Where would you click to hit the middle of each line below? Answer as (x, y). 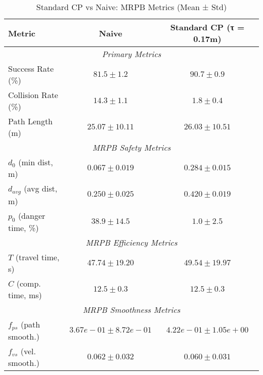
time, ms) (25, 295)
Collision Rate (33, 95)
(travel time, (37, 257)
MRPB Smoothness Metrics (131, 310)
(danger (32, 215)
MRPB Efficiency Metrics (131, 243)
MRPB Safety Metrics (131, 147)
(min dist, (36, 162)
